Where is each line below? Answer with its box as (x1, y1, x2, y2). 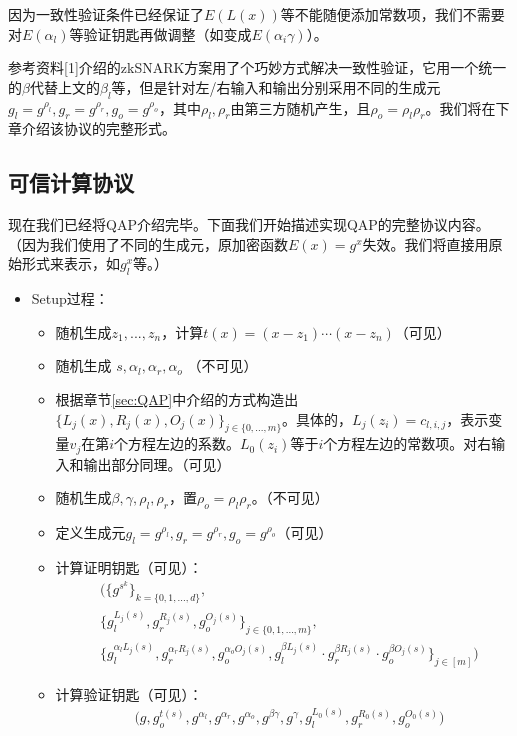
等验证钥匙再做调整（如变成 (69, 23, 252, 44)
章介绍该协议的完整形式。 (8, 118, 176, 139)
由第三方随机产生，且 (230, 97, 371, 118)
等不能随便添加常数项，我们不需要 (280, 4, 505, 24)
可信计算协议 (8, 167, 134, 198)
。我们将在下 (425, 97, 510, 118)
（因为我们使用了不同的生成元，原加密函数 (8, 233, 288, 254)
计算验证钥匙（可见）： (55, 683, 203, 704)
